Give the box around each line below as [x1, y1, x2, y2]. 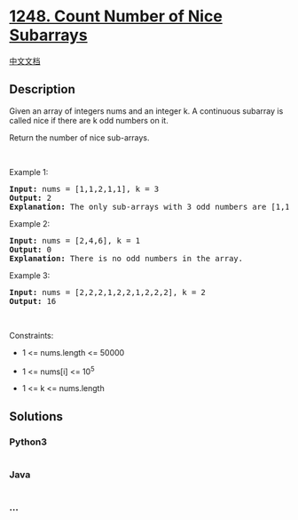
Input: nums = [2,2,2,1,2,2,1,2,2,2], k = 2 [9, 287, 207, 297]
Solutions [9, 409, 64, 424]
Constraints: [9, 330, 54, 340]
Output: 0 [9, 244, 51, 254]
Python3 [9, 436, 47, 448]
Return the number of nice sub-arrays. [9, 132, 150, 143]
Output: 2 [9, 193, 51, 203]
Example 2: [9, 218, 51, 228]
